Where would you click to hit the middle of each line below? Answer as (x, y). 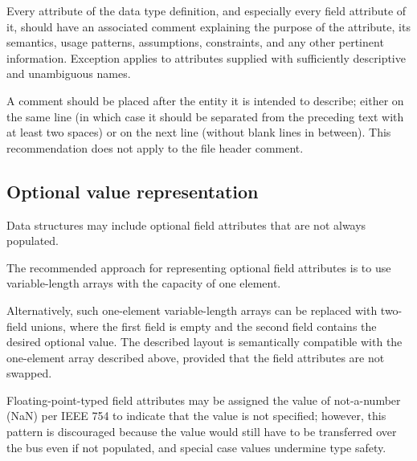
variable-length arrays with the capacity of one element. (144, 283)
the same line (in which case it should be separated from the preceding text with (205, 116)
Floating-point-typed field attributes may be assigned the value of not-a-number (204, 400)
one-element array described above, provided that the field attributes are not (196, 357)
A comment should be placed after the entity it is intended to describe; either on (205, 100)
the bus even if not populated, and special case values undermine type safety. (196, 447)
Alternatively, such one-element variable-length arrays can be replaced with (192, 310)
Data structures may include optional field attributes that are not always (186, 224)
